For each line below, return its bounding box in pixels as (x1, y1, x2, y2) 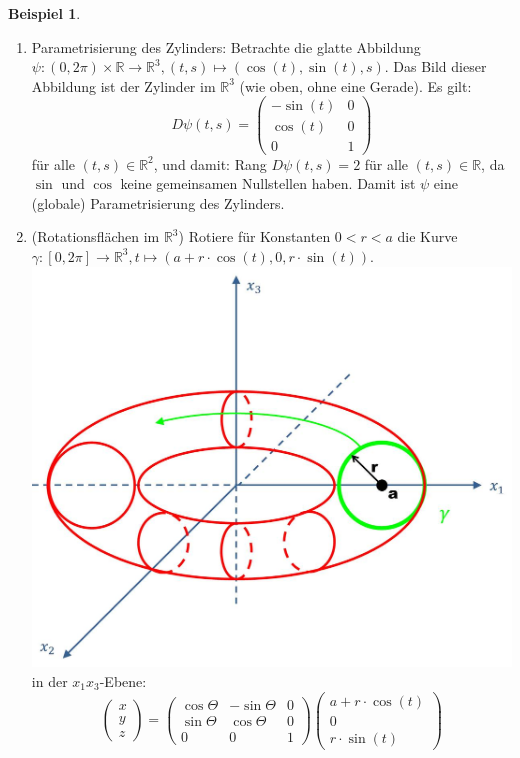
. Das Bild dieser (384, 56, 487, 77)
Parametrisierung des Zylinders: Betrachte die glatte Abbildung (31, 36, 421, 57)
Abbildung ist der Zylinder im (31, 75, 216, 96)
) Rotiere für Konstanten (178, 226, 331, 247)
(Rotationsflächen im (31, 226, 160, 247)
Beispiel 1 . (8, 3, 81, 23)
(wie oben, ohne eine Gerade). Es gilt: (239, 75, 472, 96)
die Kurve (397, 226, 458, 247)
